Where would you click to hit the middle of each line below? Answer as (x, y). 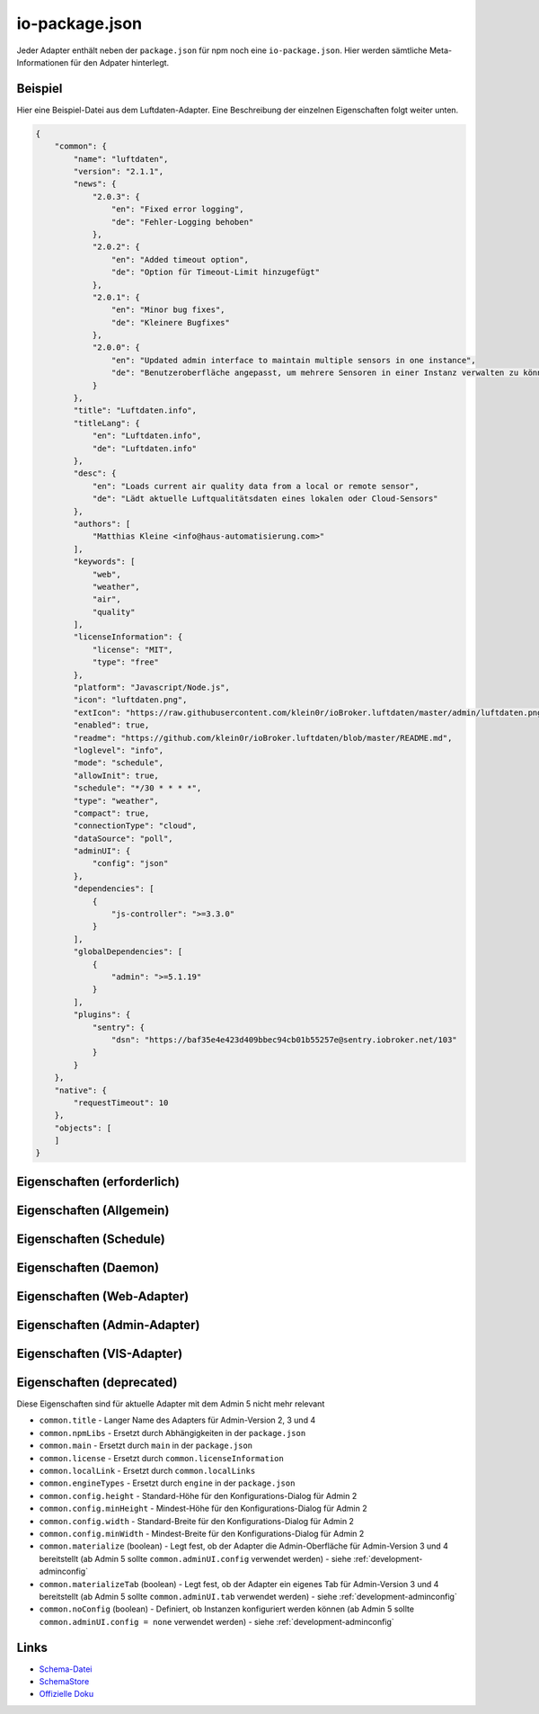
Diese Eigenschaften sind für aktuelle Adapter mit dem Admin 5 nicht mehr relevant (171, 1404)
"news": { (95, 184)
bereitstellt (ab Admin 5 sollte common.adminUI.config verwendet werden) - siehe (195, 1558)
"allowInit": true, (116, 775)
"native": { (81, 1090)
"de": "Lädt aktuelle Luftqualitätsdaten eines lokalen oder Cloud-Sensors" (265, 499)
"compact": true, (111, 813)
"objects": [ (83, 1128)
